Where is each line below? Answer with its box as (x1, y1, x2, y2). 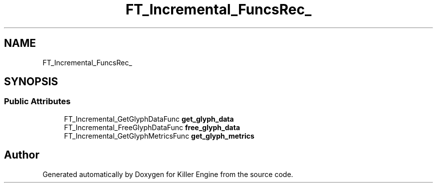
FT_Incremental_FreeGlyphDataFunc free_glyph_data (64, 123, 240, 132)
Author (4, 149, 39, 162)
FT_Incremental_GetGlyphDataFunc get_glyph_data (64, 114, 234, 123)
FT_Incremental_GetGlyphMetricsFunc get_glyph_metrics (64, 131, 254, 140)
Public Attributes (4, 96, 71, 107)
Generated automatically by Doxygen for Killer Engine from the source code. (42, 170, 293, 179)
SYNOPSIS (4, 75, 58, 88)
